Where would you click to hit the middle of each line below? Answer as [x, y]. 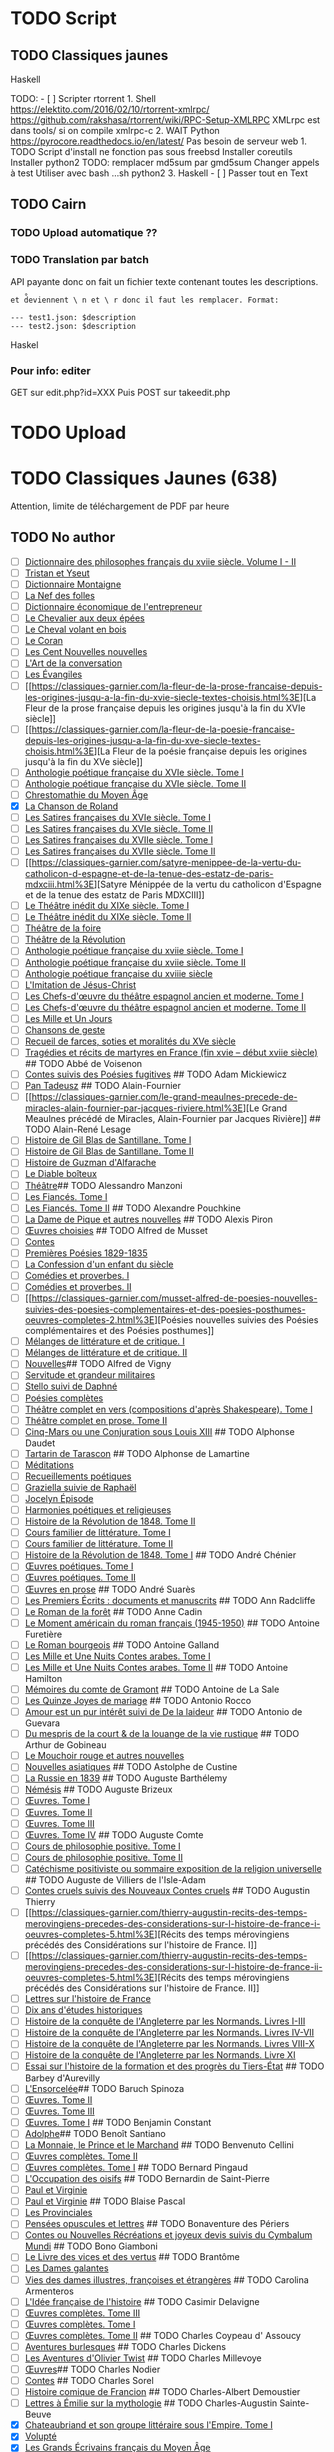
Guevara [42, 1723]
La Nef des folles [59, 596]
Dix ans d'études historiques [83, 2010]
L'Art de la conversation [73, 663]
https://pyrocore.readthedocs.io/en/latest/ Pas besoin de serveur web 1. [159, 141]
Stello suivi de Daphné [71, 1386]
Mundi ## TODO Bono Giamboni [91, 2246]
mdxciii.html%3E [59, 884]
